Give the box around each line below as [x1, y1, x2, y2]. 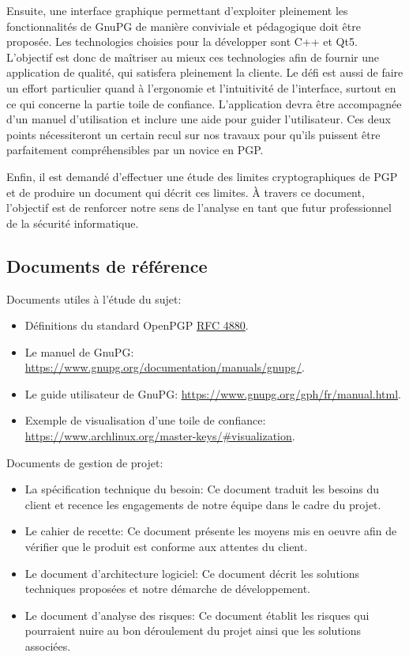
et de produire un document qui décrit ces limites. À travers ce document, [6, 183, 365, 200]
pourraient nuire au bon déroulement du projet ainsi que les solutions [24, 622, 362, 639]
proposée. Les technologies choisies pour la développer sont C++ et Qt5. [6, 33, 358, 50]
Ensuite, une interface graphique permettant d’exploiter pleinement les [6, 2, 348, 18]
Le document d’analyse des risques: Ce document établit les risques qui [24, 606, 370, 623]
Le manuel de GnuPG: [24, 343, 134, 360]
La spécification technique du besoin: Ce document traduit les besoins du [24, 481, 380, 497]
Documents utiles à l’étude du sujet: [6, 290, 182, 307]
